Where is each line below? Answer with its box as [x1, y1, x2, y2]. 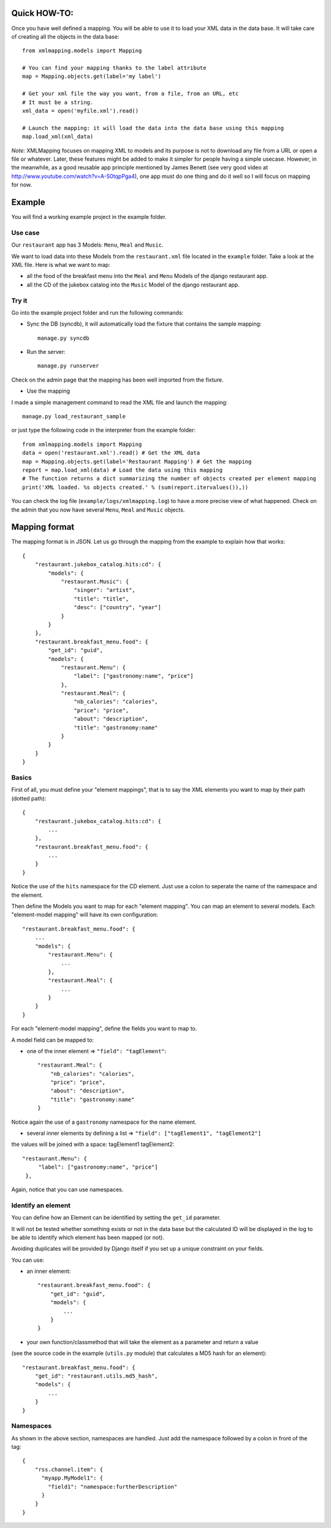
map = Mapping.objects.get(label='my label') [22, 73, 162, 80]
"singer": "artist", [74, 586, 136, 594]
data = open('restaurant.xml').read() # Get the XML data [22, 450, 200, 456]
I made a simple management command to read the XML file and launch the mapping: [11, 399, 228, 406]
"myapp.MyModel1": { [41, 1475, 104, 1481]
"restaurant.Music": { [61, 578, 129, 585]
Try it [11, 296, 28, 305]
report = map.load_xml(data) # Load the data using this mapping [22, 466, 223, 474]
